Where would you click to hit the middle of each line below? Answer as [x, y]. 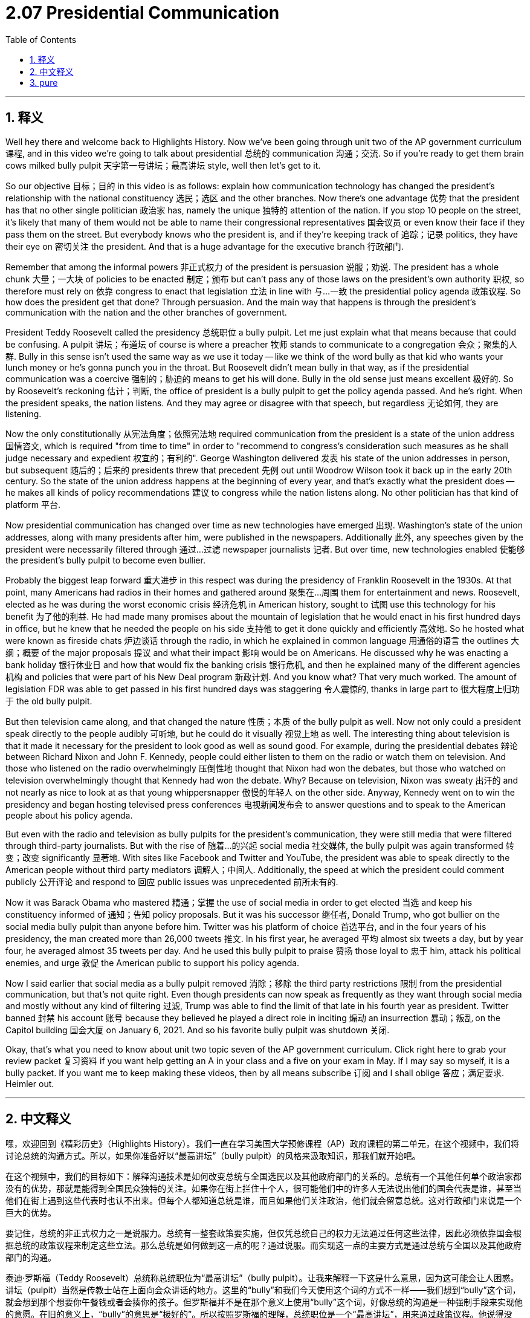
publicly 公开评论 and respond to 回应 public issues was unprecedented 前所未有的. [172, 881]
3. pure [44, 82]
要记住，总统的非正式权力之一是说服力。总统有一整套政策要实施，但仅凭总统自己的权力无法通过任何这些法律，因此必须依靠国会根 [263, 1233]
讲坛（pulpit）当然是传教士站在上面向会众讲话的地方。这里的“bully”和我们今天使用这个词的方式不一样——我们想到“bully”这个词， [263, 1290]
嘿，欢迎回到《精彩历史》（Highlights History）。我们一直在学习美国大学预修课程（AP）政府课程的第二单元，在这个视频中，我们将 [263, 1144]
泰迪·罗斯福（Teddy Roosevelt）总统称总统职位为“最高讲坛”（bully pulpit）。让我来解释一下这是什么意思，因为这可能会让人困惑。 [262, 1278]
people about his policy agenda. [69, 815]
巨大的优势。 [31, 1213]
